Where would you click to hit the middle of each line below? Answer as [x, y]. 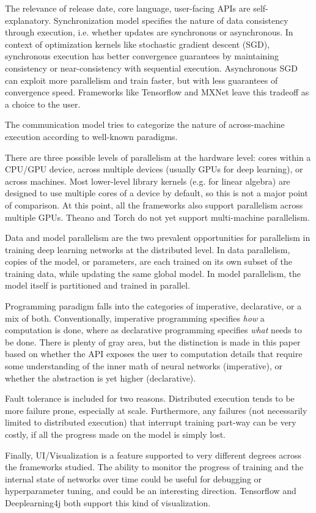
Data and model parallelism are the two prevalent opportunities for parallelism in [158, 238]
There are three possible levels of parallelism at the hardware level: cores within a [158, 157]
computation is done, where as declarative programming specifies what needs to [153, 330]
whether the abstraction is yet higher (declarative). [101, 378]
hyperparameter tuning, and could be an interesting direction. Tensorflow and [151, 491]
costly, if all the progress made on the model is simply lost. [116, 434]
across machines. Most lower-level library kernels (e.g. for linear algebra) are [148, 181]
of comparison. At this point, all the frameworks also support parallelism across [154, 205]
